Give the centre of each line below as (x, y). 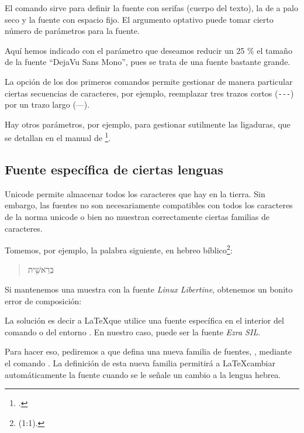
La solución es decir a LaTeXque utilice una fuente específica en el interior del (144, 320)
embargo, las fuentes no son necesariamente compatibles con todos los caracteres (149, 205)
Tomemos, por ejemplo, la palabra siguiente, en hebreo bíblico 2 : (119, 249)
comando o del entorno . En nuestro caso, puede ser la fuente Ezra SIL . (133, 331)
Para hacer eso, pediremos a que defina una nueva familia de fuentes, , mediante (148, 351)
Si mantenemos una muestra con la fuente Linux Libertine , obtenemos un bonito (149, 289)
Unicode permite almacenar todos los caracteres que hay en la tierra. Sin (135, 193)
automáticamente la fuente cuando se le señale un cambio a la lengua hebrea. (143, 374)
